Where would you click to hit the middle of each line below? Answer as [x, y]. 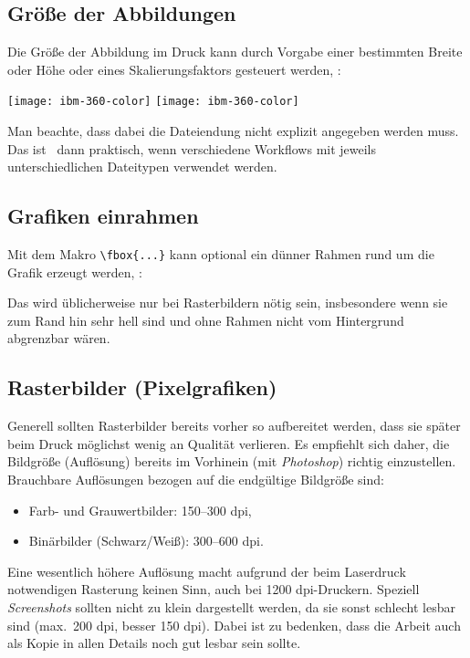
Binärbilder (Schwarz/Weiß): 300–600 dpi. [146, 541]
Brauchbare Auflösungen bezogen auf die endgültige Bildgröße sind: [196, 480]
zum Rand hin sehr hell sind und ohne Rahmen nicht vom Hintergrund [206, 320]
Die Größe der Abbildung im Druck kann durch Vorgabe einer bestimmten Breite [235, 52]
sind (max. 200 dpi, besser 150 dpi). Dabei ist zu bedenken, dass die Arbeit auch [234, 625]
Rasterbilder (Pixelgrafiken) [142, 387]
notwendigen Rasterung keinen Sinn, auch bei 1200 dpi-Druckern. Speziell [214, 589]
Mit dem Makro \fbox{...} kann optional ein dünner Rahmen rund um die [221, 254]
